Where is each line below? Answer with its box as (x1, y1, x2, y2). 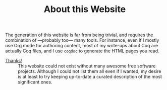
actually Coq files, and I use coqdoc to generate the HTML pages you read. (5, 48, 160, 54)
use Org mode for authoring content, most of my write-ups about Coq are (5, 43, 158, 49)
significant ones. (18, 79, 52, 85)
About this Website (43, 4, 126, 15)
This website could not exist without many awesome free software (18, 63, 156, 69)
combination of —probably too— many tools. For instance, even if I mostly (5, 37, 159, 43)
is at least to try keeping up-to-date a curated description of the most (18, 74, 162, 80)
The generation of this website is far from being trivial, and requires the (5, 32, 153, 38)
